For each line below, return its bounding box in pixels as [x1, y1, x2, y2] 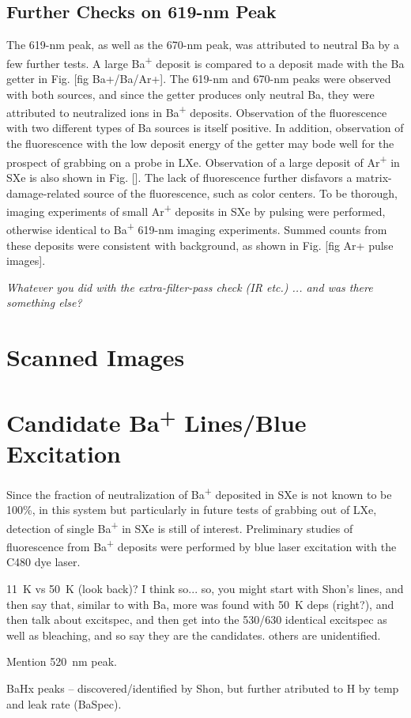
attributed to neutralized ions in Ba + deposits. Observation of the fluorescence [6, 102, 387, 120]
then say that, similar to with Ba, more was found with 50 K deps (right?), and [6, 595, 394, 612]
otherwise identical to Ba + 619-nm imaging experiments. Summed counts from [6, 219, 387, 238]
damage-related [6, 184, 81, 201]
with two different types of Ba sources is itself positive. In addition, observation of [6, 119, 404, 136]
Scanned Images [6, 341, 185, 373]
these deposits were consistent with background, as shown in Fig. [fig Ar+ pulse [6, 236, 394, 253]
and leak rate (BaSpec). [6, 695, 122, 712]
